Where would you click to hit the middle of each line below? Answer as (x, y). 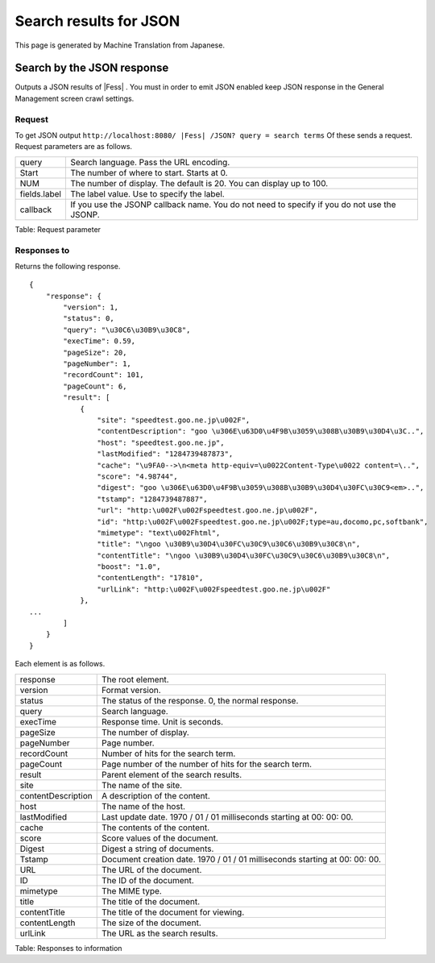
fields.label (41, 193)
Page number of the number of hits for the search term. (207, 764)
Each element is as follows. (60, 664)
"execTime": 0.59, (99, 341)
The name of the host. (143, 806)
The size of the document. (151, 923)
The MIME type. (132, 890)
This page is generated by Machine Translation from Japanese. (120, 45)
